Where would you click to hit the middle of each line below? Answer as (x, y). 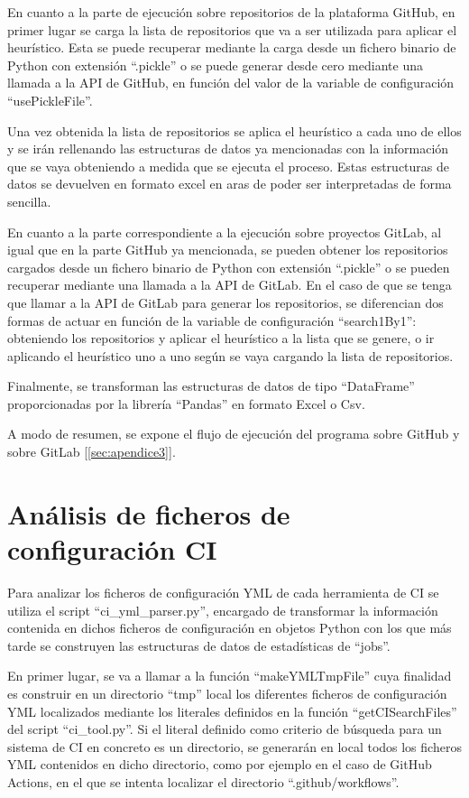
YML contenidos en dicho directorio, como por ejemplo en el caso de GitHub (220, 764)
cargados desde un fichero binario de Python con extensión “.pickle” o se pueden (229, 267)
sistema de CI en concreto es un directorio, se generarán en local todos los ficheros (234, 746)
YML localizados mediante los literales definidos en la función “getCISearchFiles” (232, 711)
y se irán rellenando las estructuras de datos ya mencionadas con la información (228, 148)
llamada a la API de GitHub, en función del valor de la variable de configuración (231, 83)
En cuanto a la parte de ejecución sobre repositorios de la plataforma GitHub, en (231, 12)
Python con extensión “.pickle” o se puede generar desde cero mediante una (215, 65)
